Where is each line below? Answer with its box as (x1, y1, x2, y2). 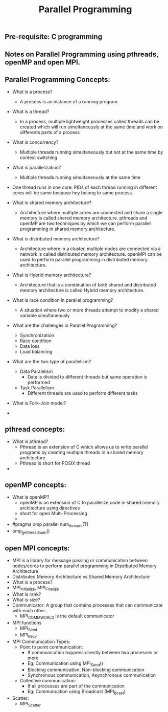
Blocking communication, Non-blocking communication (27, 666, 145, 673)
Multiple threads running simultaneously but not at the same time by (19, 149, 163, 155)
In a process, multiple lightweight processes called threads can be (19, 119, 159, 125)
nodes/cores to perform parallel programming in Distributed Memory (12, 563, 157, 569)
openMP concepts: (5, 480, 67, 489)
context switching (19, 154, 58, 161)
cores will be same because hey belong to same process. (12, 190, 133, 196)
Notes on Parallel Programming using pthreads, (5, 50, 159, 58)
